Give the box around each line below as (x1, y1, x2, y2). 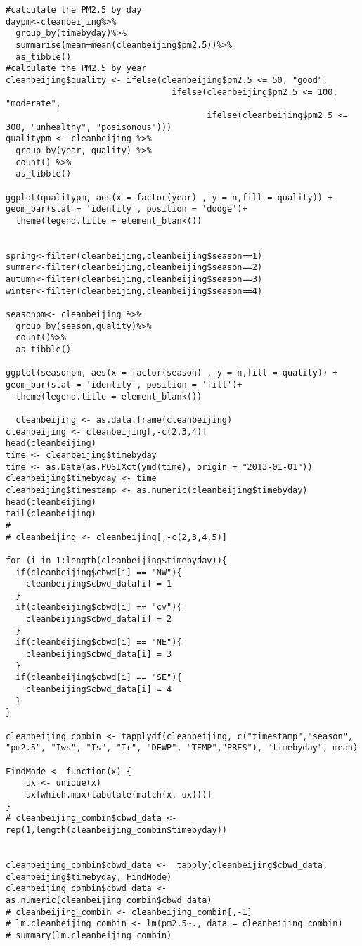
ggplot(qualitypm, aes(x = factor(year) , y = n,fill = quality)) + (6, 192, 333, 203)
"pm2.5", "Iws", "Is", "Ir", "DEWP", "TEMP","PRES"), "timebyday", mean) (6, 743, 358, 753)
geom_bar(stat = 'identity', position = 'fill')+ (6, 380, 243, 390)
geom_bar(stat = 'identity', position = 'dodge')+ (6, 204, 247, 215)
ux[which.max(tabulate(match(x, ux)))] (25, 789, 212, 800)
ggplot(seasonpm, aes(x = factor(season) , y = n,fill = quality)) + (6, 368, 338, 378)
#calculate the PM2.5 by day (6, 5, 142, 15)
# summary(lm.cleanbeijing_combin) (6, 930, 172, 940)
